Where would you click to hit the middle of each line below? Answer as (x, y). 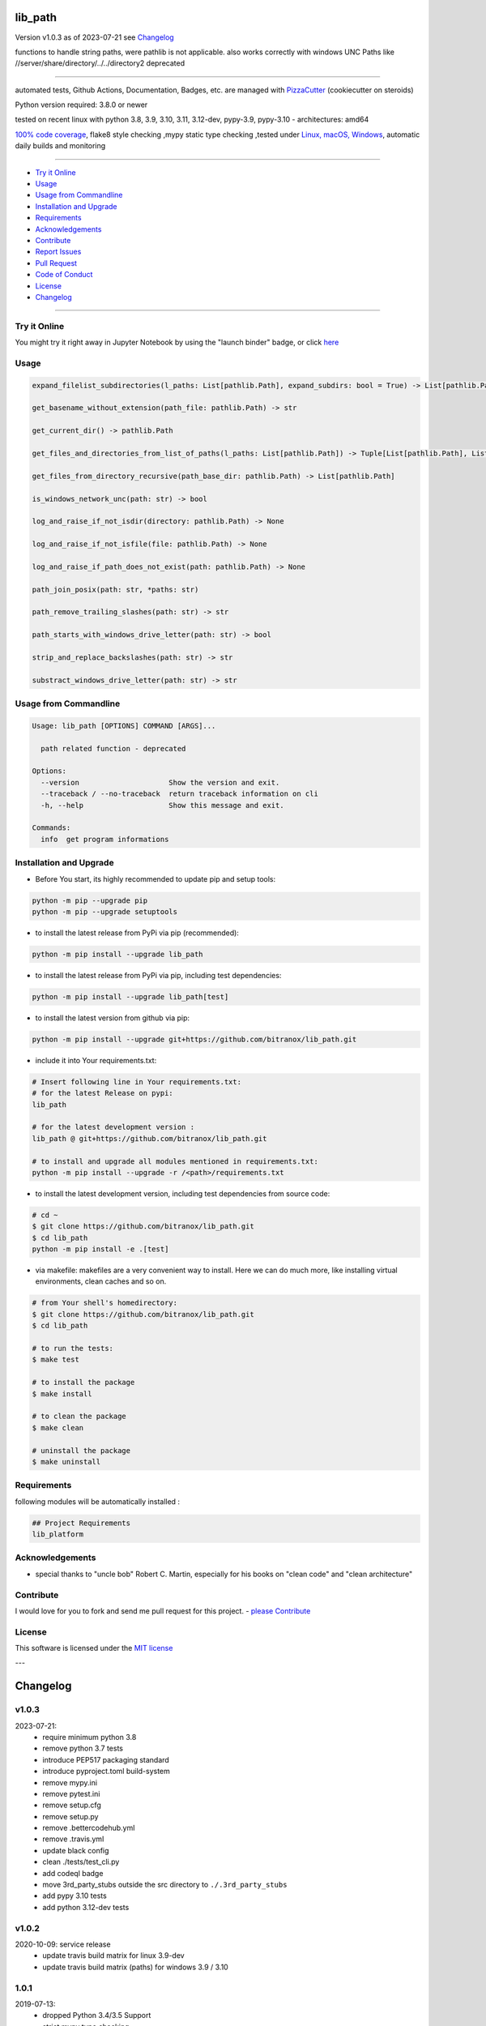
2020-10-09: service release (63, 1944)
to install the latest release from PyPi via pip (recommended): (137, 933)
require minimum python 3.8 (90, 1737)
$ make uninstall (66, 1462)
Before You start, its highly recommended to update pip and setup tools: (156, 878)
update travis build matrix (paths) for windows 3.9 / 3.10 (135, 1967)
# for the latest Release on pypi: (102, 1093)
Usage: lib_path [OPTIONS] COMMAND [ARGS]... (124, 726)
